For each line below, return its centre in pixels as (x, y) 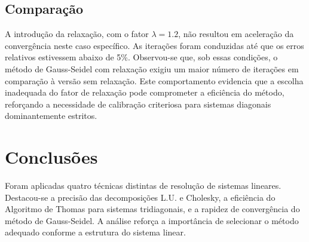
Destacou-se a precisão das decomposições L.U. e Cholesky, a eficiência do (140, 197)
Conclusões (51, 157)
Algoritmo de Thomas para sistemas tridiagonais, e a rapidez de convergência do (152, 209)
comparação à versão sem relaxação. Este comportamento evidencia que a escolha (154, 80)
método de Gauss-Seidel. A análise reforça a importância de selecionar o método (152, 220)
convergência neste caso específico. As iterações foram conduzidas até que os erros (154, 45)
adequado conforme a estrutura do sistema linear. (95, 232)
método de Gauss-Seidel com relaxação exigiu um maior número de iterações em (152, 68)
